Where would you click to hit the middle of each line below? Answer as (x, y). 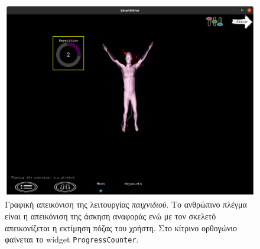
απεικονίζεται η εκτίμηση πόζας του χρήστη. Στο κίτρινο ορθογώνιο (121, 227)
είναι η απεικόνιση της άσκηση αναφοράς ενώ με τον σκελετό (110, 216)
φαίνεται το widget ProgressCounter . (72, 239)
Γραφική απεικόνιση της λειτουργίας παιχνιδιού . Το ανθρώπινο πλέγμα (126, 204)
